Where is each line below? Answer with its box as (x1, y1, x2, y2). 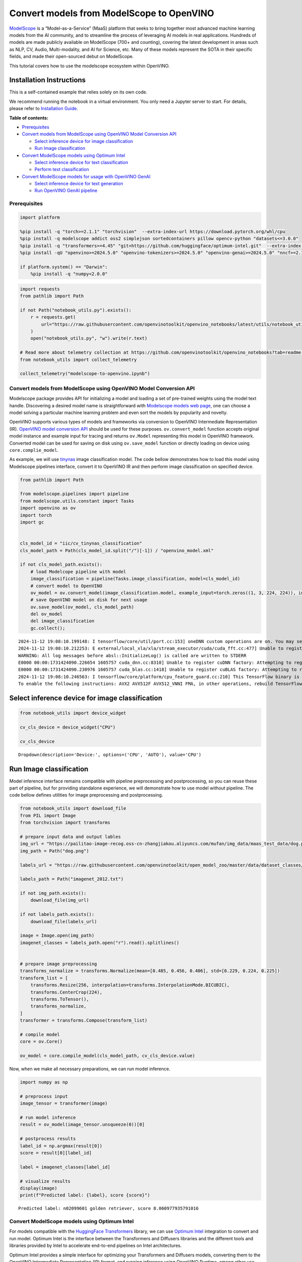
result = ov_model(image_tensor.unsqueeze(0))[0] (20, 1122, 145, 1128)
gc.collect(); (30, 625, 65, 631)
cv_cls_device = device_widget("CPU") (20, 724, 116, 730)
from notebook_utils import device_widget (20, 710, 126, 716)
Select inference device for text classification (34, 159, 128, 165)
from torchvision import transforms (20, 820, 111, 825)
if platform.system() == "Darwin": (20, 264, 108, 270)
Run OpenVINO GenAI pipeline (34, 187, 98, 194)
